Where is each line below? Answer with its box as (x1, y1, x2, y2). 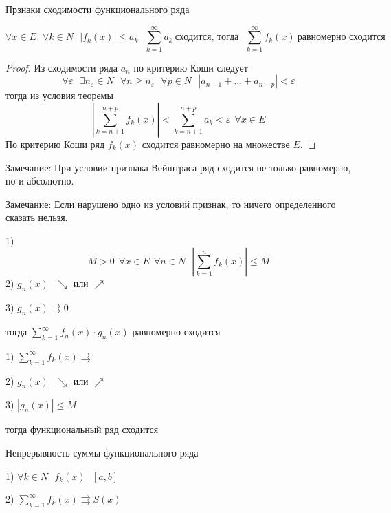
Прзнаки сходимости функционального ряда (5, 2, 190, 16)
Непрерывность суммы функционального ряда (5, 446, 199, 460)
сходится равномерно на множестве (142, 136, 290, 151)
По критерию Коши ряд (5, 136, 105, 151)
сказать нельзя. (5, 210, 68, 224)
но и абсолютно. (5, 174, 74, 188)
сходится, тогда (175, 32, 239, 43)
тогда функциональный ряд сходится (5, 422, 159, 437)
